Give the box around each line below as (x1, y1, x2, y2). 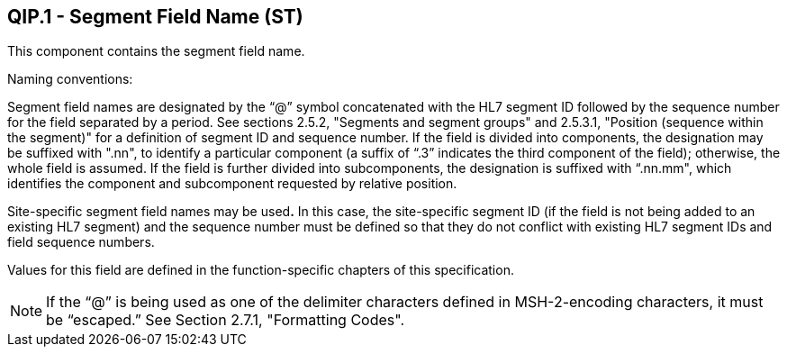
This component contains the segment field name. (7, 43, 305, 59)
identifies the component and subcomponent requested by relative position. (7, 176, 457, 192)
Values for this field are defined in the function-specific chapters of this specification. (7, 262, 514, 278)
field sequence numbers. (7, 234, 155, 250)
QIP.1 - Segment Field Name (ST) (7, 5, 303, 28)
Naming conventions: (7, 71, 133, 87)
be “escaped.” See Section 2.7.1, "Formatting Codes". (46, 311, 405, 330)
